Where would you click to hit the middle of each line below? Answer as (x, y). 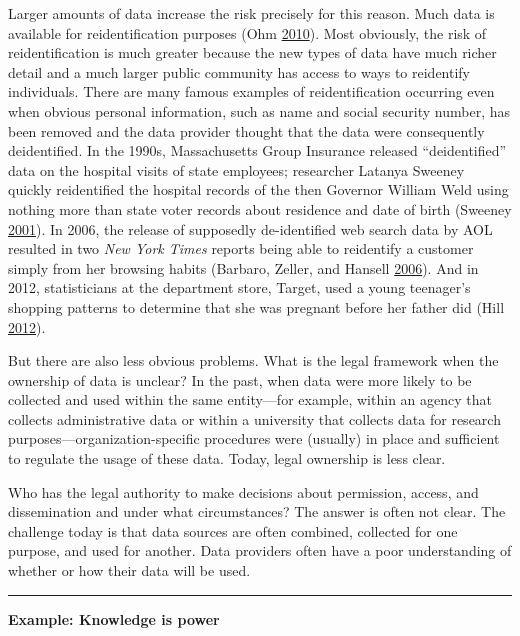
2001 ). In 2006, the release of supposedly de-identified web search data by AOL (250, 228)
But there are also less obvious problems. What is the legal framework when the (253, 360)
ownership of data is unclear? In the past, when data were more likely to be (240, 379)
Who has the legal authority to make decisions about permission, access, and (243, 491)
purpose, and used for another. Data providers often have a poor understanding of (260, 550)
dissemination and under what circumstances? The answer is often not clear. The (257, 511)
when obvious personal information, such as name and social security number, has (259, 110)
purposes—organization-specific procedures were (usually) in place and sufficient (254, 438)
